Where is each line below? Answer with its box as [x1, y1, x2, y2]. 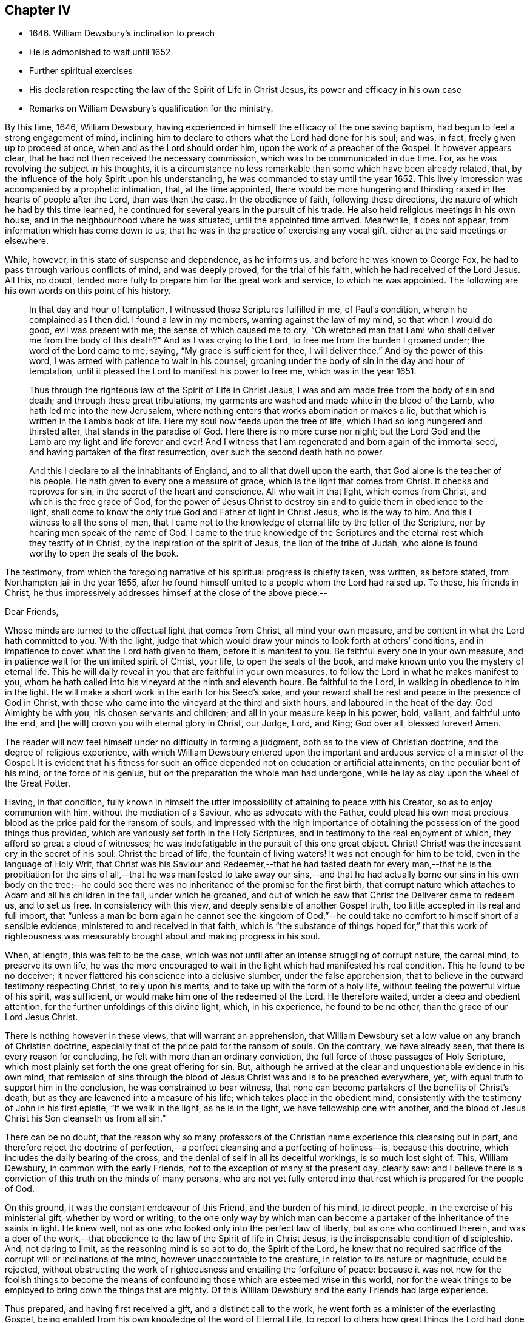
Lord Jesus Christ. [5, 1012, 78, 1023]
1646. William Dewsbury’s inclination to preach [29, 28, 215, 39]
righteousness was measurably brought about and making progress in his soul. [5, 931, 320, 942]
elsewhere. [5, 235, 49, 246]
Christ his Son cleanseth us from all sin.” [5, 1113, 166, 1124]
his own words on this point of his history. [5, 285, 171, 296]
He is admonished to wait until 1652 [29, 47, 171, 58]
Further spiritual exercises [29, 66, 133, 76]
